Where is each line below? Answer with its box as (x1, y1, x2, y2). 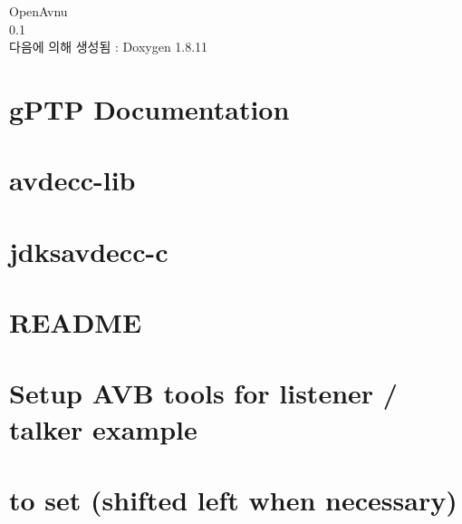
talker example (9, 410, 197, 447)
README (9, 304, 142, 341)
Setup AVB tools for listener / (9, 374, 398, 412)
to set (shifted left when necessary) (9, 481, 457, 519)
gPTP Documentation (9, 90, 290, 127)
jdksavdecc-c (9, 232, 168, 269)
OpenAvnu (9, 2, 68, 20)
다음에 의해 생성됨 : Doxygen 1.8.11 (9, 37, 208, 56)
